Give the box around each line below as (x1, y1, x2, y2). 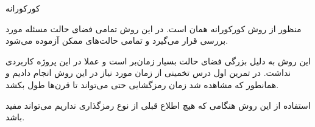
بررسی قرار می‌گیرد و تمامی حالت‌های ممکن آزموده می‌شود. (5, 34, 228, 47)
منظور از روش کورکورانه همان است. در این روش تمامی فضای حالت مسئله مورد (5, 22, 302, 35)
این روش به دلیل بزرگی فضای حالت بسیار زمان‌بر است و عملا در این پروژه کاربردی (5, 54, 311, 67)
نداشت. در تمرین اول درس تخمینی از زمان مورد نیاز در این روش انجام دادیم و (5, 66, 291, 79)
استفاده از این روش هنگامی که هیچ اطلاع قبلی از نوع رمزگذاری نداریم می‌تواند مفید (5, 98, 311, 111)
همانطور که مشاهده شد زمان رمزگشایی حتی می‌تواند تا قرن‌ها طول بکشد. (5, 78, 279, 91)
